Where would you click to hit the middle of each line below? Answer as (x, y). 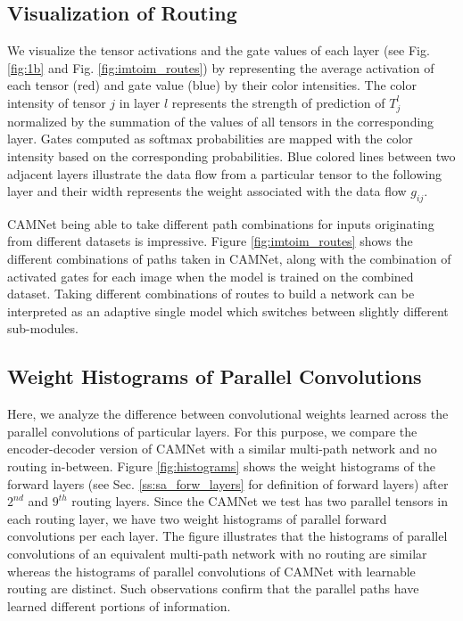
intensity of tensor (57, 102)
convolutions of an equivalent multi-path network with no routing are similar (217, 553)
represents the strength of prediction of (278, 102)
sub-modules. (43, 328)
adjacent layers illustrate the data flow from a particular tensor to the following (224, 173)
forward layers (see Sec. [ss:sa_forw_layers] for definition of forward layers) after (228, 483)
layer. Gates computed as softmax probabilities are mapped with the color (210, 139)
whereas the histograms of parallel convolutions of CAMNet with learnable (211, 571)
